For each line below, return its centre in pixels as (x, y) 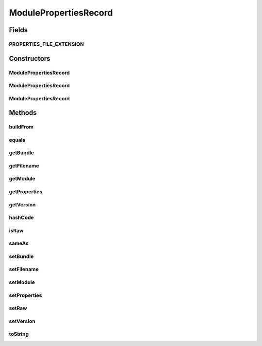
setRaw (18, 308)
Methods (23, 113)
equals (17, 140)
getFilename (24, 165)
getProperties (26, 192)
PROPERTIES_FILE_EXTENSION (47, 44)
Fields (18, 30)
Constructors (30, 58)
